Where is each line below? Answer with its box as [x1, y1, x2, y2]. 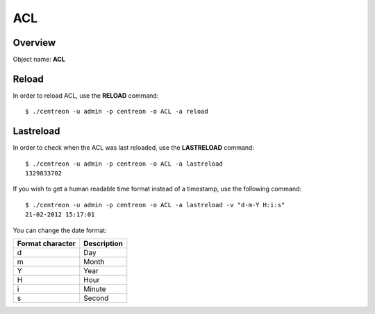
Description [83, 239, 123, 248]
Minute [83, 284, 107, 294]
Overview [12, 37, 56, 49]
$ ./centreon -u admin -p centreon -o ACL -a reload [25, 107, 208, 116]
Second [83, 293, 109, 303]
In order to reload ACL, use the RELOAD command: [12, 91, 159, 100]
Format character [17, 239, 76, 248]
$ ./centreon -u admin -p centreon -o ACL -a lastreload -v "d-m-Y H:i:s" [25, 201, 285, 209]
